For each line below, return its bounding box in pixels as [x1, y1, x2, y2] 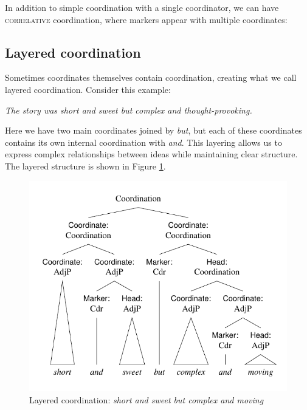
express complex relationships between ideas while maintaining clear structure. [5, 148, 298, 160]
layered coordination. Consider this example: [5, 83, 171, 95]
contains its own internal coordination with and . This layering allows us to [5, 135, 282, 148]
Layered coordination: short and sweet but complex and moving [29, 393, 264, 406]
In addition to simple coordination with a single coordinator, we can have [5, 1, 279, 13]
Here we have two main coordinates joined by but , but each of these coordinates [5, 124, 302, 137]
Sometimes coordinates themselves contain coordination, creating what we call [5, 71, 297, 84]
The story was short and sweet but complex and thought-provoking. [5, 103, 252, 116]
